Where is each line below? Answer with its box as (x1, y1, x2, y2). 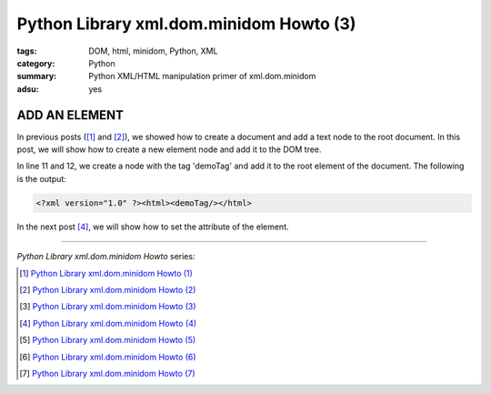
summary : (16, 71, 57, 82)
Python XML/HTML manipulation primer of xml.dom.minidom (88, 71, 316, 82)
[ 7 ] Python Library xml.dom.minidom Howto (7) (19, 368, 195, 379)
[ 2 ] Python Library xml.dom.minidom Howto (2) (19, 284, 196, 295)
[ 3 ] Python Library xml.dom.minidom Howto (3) (19, 301, 196, 312)
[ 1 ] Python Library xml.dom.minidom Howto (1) (19, 268, 193, 278)
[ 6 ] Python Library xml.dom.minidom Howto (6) (19, 351, 196, 362)
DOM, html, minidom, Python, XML (88, 45, 218, 56)
